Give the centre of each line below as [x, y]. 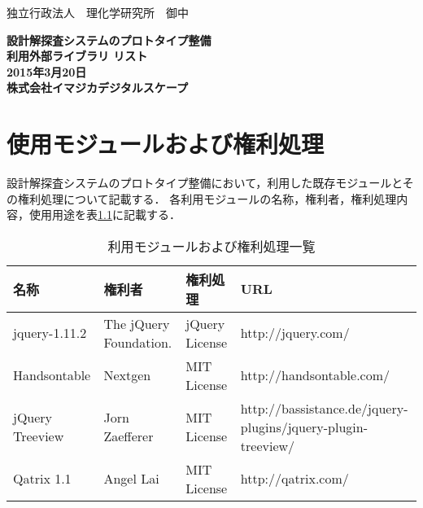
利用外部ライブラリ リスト [77, 56]
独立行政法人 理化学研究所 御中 [98, 12]
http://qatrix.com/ [294, 479]
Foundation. [138, 342]
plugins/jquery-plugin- [304, 427]
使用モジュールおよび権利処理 [166, 144]
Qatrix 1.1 [42, 479]
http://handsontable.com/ [315, 375]
